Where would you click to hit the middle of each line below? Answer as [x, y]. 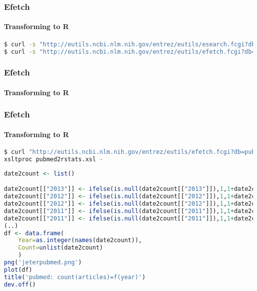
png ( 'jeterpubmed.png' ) [43, 263]
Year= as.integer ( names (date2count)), [80, 240]
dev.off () [20, 284]
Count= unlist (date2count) [61, 248]
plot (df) [18, 270]
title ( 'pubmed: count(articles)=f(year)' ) [75, 277]
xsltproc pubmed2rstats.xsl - [54, 159]
